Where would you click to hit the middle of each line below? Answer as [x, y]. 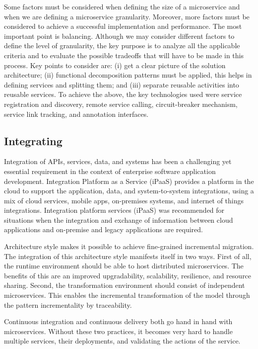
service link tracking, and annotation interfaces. [76, 114]
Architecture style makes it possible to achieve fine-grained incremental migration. [129, 246]
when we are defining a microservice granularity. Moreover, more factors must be [127, 16]
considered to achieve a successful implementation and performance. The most [123, 26]
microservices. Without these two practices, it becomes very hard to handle [118, 331]
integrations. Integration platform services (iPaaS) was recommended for [114, 210]
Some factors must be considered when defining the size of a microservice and [122, 6]
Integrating [33, 140]
